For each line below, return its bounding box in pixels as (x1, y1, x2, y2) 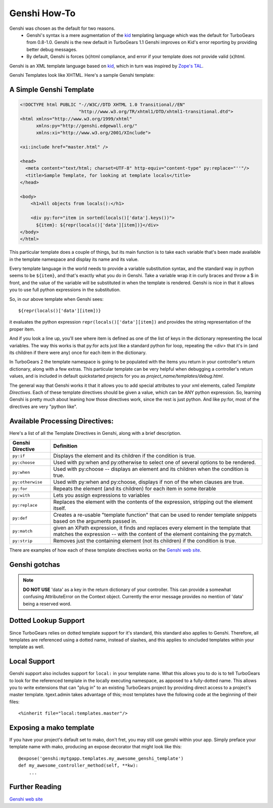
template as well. (9, 644, 45, 650)
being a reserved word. (23, 601, 72, 607)
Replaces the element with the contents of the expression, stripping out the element (53, 499, 253, 506)
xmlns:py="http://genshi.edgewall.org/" (36, 123, 138, 129)
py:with (12, 492, 30, 498)
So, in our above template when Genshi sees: (9, 296, 104, 302)
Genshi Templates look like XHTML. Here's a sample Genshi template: (9, 72, 155, 78)
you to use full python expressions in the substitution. (9, 287, 121, 293)
